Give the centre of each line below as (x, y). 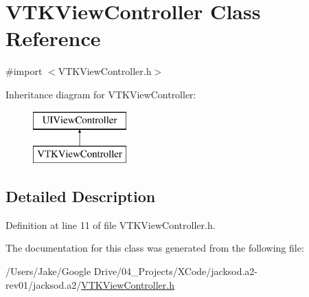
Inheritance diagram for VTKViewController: (101, 94)
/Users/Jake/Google (48, 271)
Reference (53, 38)
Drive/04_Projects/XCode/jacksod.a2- (176, 271)
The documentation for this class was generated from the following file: (155, 248)
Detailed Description (81, 196)
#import (24, 71)
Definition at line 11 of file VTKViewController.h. (111, 224)
